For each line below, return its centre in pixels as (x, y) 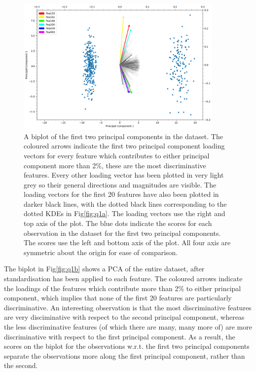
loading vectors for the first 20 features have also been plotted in (121, 194)
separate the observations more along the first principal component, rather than (125, 355)
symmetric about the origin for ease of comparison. (101, 252)
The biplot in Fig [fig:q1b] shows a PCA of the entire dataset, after (104, 269)
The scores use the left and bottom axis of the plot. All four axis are (127, 242)
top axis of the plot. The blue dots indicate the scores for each (118, 223)
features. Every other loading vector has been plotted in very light (124, 175)
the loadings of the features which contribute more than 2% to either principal (123, 288)
